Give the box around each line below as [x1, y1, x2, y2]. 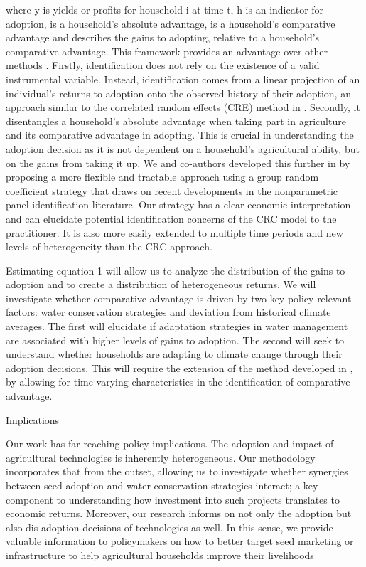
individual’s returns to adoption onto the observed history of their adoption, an [6, 85, 351, 100]
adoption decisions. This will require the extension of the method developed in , [6, 360, 353, 375]
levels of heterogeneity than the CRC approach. [6, 239, 212, 254]
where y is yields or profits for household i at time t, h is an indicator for [6, 2, 324, 16]
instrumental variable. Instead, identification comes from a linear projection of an [6, 71, 360, 86]
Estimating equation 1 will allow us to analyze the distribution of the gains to [6, 263, 345, 277]
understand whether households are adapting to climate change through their [6, 346, 343, 361]
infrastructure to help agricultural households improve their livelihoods [6, 547, 314, 562]
